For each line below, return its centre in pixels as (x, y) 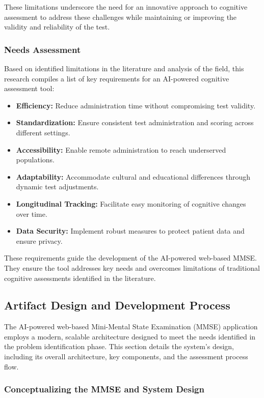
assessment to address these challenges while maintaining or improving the (121, 17)
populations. (35, 160)
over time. (32, 214)
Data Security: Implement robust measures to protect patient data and (130, 231)
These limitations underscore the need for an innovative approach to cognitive (126, 7)
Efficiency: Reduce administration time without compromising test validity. (136, 105)
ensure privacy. (39, 240)
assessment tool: (29, 88)
